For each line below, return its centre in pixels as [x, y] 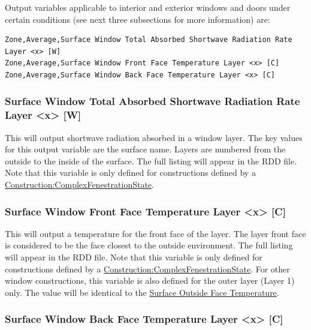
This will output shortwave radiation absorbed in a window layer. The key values [154, 137]
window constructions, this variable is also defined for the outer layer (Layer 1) [150, 280]
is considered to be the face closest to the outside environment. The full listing [149, 245]
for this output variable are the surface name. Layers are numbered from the [145, 149]
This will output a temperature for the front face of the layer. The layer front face [155, 233]
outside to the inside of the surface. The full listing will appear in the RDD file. [151, 160]
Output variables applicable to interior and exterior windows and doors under [148, 7]
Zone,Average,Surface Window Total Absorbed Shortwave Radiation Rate [149, 40]
